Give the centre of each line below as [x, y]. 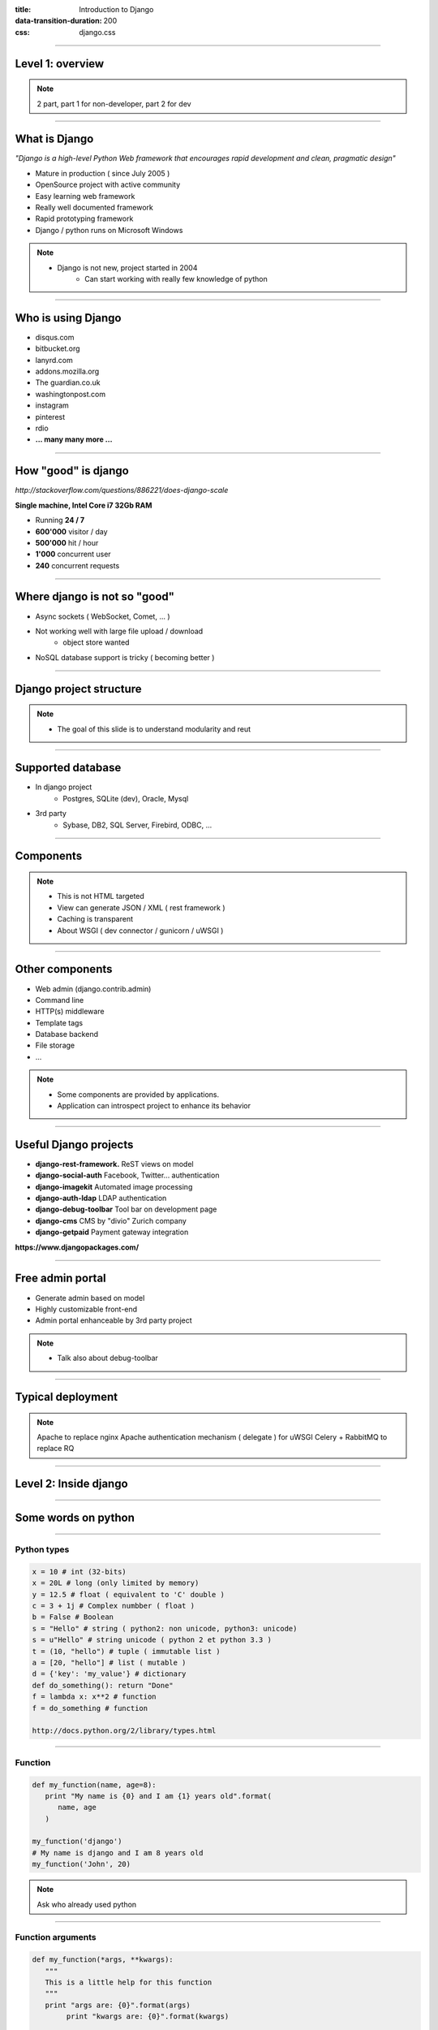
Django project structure [78, 689]
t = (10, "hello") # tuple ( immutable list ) [126, 1651]
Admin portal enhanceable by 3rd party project [114, 1320]
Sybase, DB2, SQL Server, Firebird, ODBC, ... [137, 825]
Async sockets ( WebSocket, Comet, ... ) [103, 616]
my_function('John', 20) [82, 1864]
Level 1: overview [60, 64]
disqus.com [55, 337]
